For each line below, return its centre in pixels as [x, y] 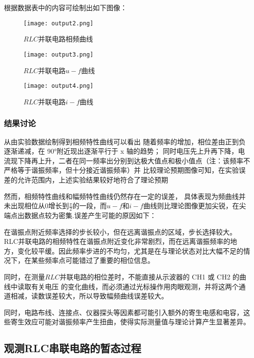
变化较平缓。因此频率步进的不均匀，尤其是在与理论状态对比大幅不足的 [130, 250]
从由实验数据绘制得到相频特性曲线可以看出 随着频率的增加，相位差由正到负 [125, 141]
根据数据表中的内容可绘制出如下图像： [65, 7]
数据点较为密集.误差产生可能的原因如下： [90, 215]
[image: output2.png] [59, 23]
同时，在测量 [24, 276]
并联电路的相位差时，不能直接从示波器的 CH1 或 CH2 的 [150, 276]
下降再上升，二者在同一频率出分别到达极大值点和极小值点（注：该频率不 [134, 160]
